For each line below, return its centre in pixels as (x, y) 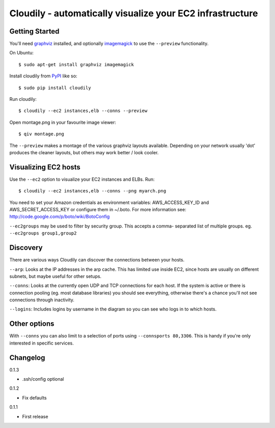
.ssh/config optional (43, 379)
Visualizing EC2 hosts (45, 167)
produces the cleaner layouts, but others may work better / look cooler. (84, 152)
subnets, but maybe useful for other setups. (56, 276)
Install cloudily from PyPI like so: (43, 76)
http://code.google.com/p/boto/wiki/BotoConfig (60, 217)
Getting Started (34, 31)
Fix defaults (34, 397)
